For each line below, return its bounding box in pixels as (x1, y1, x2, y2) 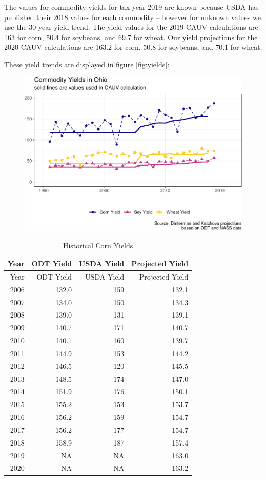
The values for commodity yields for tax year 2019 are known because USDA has (4, 2, 259, 12)
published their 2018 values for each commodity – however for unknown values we (4, 11, 261, 22)
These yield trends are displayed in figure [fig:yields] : (4, 59, 170, 69)
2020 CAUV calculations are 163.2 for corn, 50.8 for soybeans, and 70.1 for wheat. (4, 42, 262, 52)
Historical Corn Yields (63, 240, 133, 251)
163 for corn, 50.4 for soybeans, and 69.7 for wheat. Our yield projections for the (4, 31, 258, 42)
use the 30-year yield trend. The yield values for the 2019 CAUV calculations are (4, 22, 258, 32)
